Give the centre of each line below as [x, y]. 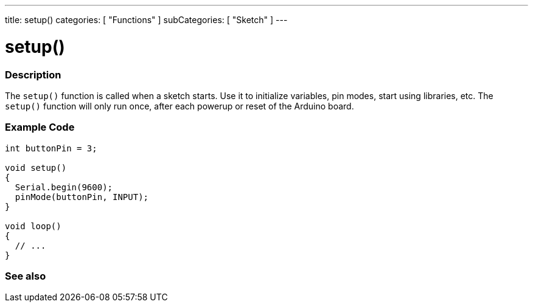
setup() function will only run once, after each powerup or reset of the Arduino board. [179, 106]
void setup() [36, 167]
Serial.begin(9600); [64, 187]
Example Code [40, 127]
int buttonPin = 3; [51, 148]
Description [33, 74]
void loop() [33, 226]
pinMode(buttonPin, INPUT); [82, 197]
